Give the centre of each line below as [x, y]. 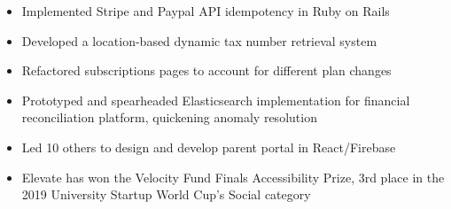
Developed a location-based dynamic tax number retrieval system [199, 40]
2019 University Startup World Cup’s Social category [166, 194]
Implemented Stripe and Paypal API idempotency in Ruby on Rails [206, 11]
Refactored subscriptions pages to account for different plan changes [206, 70]
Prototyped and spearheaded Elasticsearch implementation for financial [216, 100]
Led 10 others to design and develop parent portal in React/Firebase [209, 147]
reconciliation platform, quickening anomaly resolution [169, 117]
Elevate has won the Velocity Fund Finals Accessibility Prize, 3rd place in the [233, 177]
